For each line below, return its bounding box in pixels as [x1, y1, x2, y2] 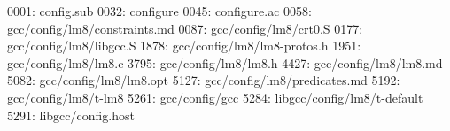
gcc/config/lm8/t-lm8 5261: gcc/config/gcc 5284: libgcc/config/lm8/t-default [7, 88, 423, 106]
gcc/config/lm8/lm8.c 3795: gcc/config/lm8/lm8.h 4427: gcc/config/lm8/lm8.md [7, 53, 443, 72]
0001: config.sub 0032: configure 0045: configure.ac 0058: [7, 2, 312, 19]
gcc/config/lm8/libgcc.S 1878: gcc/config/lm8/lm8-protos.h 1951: [7, 36, 361, 55]
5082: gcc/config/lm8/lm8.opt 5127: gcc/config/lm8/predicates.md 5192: [7, 71, 400, 89]
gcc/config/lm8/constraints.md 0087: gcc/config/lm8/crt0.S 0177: [7, 19, 363, 37]
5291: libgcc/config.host [7, 105, 135, 124]
